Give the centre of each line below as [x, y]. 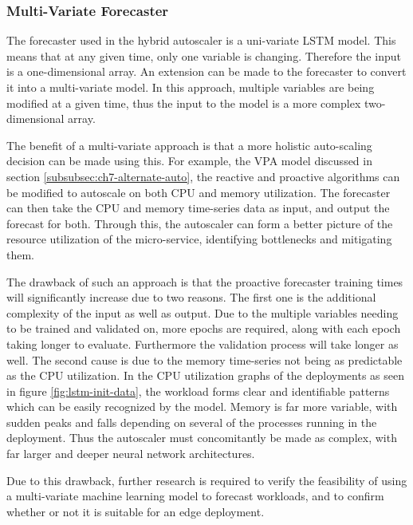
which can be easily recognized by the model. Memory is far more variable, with [202, 407]
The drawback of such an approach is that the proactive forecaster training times [205, 281]
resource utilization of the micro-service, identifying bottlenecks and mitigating [199, 239]
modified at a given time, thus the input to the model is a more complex [184, 103]
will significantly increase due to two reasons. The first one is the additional [191, 297]
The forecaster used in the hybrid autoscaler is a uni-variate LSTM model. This [201, 40]
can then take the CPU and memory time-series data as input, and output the [198, 208]
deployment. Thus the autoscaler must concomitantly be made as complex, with [202, 438]
